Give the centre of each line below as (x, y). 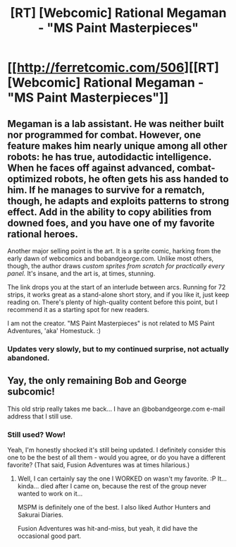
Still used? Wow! (36, 434)
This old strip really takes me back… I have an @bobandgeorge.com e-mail (116, 409)
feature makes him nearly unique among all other (117, 146)
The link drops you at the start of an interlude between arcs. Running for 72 (117, 287)
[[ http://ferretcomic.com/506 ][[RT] (113, 68)
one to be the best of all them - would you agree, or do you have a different (116, 457)
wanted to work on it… (50, 494)
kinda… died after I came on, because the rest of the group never (112, 486)
